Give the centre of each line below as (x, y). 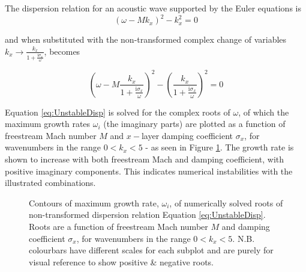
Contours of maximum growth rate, (94, 202)
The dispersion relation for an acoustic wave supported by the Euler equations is (153, 8)
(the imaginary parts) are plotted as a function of (194, 124)
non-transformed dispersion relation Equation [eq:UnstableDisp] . (147, 215)
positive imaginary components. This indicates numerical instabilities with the (149, 171)
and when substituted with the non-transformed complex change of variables (146, 39)
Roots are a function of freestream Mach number (118, 226)
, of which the (264, 112)
